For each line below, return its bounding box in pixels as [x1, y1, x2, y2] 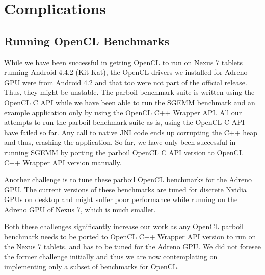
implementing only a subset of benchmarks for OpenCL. [4, 261, 179, 271]
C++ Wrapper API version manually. [4, 157, 122, 167]
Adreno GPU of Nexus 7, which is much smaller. [4, 204, 156, 214]
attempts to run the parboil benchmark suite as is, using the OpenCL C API [4, 117, 245, 128]
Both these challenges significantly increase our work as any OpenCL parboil [4, 221, 244, 232]
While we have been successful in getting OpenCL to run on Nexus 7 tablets [4, 57, 243, 67]
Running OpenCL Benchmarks [4, 33, 169, 48]
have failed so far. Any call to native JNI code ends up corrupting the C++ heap [4, 127, 258, 137]
